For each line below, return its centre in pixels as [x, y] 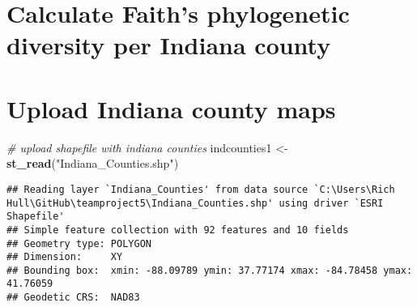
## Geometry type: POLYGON [79, 243]
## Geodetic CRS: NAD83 [73, 298]
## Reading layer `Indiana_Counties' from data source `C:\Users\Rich [201, 189]
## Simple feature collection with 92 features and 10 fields [178, 230]
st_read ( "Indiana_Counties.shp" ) [93, 163]
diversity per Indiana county [169, 45]
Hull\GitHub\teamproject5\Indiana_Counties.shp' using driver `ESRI [195, 203]
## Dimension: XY [65, 257]
